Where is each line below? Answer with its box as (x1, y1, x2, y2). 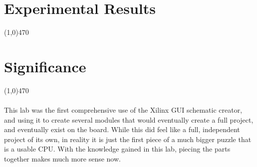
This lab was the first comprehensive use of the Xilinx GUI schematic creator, (4, 105, 243, 115)
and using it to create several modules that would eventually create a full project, (4, 114, 254, 125)
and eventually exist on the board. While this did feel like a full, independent (4, 124, 240, 135)
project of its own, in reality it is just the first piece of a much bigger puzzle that (4, 134, 252, 144)
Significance (4, 56, 86, 76)
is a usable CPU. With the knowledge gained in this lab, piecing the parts (4, 144, 231, 154)
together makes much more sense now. (4, 154, 121, 164)
